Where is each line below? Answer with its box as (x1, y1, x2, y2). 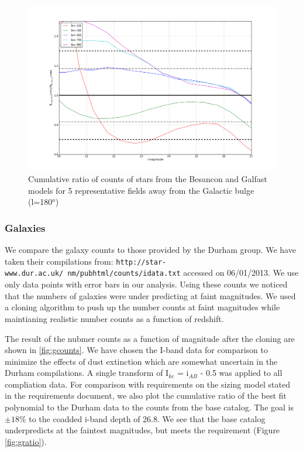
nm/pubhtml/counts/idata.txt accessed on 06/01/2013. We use (67, 266, 299, 279)
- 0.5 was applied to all (200, 367, 283, 379)
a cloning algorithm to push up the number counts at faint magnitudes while (5, 301, 280, 313)
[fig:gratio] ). (5, 435, 47, 447)
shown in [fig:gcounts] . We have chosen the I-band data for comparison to (5, 344, 268, 356)
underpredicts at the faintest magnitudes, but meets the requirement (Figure (5, 424, 280, 436)
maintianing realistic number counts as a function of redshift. (5, 312, 224, 324)
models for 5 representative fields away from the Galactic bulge (28, 184, 254, 196)
